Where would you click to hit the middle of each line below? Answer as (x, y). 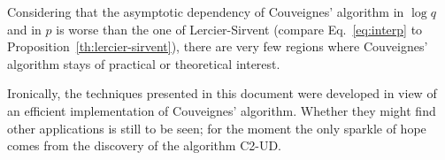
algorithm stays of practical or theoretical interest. (144, 63)
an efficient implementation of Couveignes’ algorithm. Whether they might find (222, 110)
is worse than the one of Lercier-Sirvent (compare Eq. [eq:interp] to (239, 29)
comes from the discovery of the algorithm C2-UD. (144, 145)
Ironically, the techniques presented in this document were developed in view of (222, 93)
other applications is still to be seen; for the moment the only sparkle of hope (217, 128)
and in (24, 29)
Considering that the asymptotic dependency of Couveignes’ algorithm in (206, 11)
